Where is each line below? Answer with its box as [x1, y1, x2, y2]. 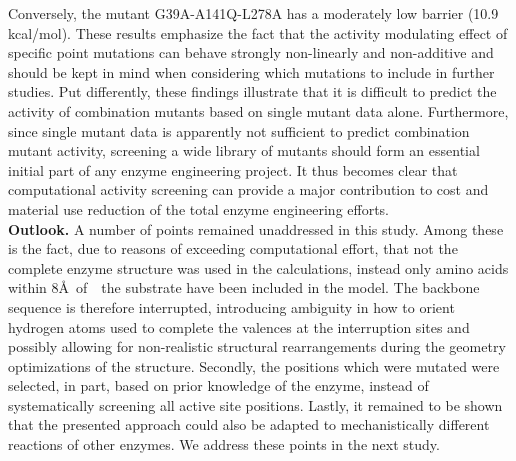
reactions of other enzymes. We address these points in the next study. [8, 434, 440, 455]
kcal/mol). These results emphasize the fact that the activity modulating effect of [8, 22, 508, 43]
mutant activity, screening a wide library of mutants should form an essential [8, 140, 480, 161]
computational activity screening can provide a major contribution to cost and [8, 179, 489, 200]
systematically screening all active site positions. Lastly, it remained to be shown [8, 394, 503, 415]
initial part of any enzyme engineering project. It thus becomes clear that [8, 159, 458, 180]
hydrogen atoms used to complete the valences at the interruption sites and [8, 316, 470, 337]
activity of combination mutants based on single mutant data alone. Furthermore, [8, 100, 509, 121]
